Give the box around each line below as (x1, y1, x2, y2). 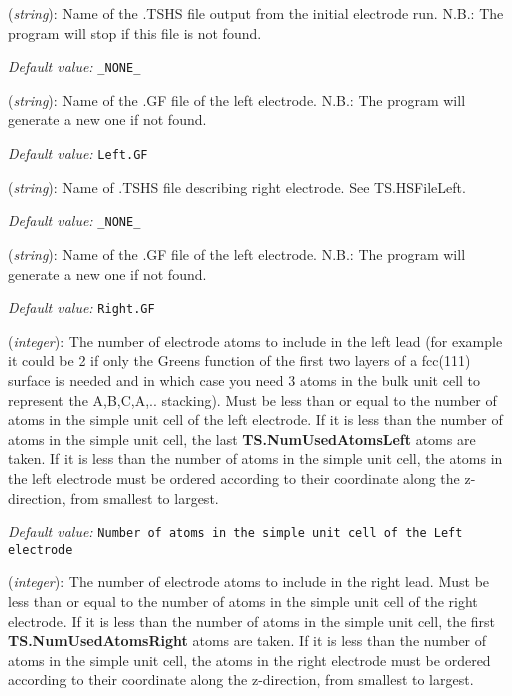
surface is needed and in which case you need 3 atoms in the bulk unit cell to (8, 369, 481, 390)
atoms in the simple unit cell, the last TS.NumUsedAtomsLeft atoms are (8, 428, 476, 449)
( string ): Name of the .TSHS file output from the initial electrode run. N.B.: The (8, 3, 504, 23)
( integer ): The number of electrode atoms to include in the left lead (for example (8, 330, 503, 351)
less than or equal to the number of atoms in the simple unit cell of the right (8, 591, 478, 612)
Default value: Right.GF (8, 297, 155, 318)
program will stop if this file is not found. (8, 22, 262, 43)
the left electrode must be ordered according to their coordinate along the (8, 467, 460, 488)
